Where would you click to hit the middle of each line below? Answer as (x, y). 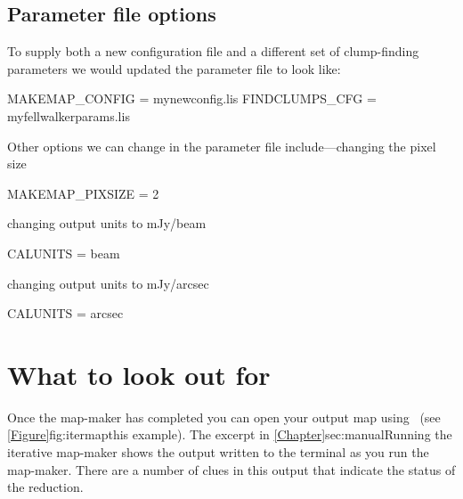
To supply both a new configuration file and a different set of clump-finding (213, 51)
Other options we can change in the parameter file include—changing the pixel (222, 146)
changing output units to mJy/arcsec (108, 283)
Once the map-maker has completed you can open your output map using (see (224, 417)
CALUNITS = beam (64, 253)
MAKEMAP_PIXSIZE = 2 (83, 193)
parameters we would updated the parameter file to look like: (174, 68)
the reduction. (45, 487)
